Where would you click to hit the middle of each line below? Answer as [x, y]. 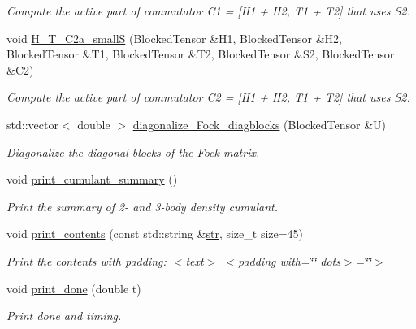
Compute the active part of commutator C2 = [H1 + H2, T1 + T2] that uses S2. [208, 97]
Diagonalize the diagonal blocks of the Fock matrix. [133, 152]
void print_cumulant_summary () [92, 179]
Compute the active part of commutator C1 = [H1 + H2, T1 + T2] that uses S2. [208, 11]
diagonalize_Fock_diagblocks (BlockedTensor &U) [260, 124]
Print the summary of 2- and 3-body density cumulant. [143, 206]
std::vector [32, 124]
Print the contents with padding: [87, 260]
